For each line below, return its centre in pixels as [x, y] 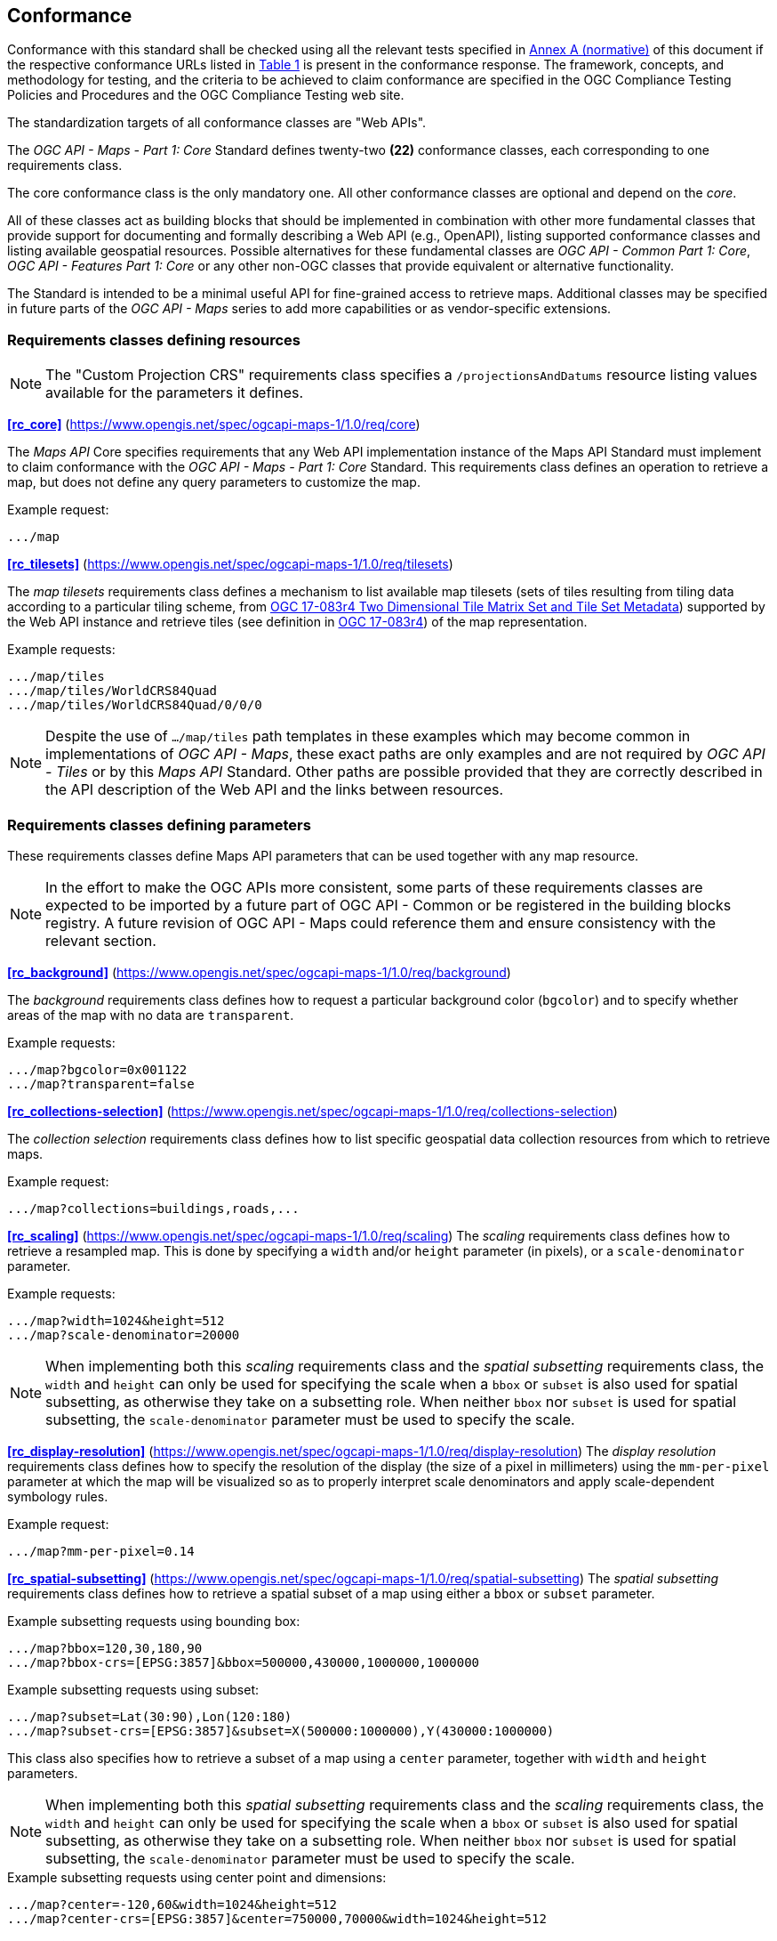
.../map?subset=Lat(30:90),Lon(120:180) [150, 1716]
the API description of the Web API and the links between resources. [275, 790]
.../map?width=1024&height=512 [116, 1320]
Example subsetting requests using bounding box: [154, 1621]
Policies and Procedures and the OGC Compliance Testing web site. [206, 95]
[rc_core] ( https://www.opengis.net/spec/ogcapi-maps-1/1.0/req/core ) [214, 425]
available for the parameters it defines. [175, 393]
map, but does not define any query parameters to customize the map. [214, 482]
